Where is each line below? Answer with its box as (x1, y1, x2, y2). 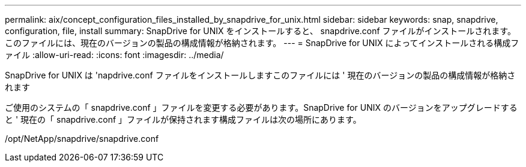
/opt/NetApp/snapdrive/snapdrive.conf (5, 133, 159, 144)
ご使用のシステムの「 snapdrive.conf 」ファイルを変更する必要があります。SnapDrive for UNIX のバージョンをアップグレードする (5, 102, 518, 113)
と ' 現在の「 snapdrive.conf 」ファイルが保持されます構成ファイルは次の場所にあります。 (5, 114, 361, 125)
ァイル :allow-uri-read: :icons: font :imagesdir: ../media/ (5, 50, 224, 60)
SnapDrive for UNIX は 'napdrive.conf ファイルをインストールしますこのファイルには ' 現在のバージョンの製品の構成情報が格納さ (5, 70, 516, 80)
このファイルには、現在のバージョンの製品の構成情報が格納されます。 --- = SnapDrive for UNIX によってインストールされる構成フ (5, 38, 519, 48)
